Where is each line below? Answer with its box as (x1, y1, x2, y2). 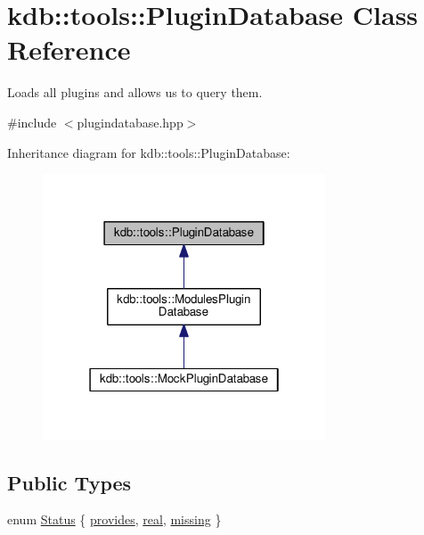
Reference (7, 31, 131, 68)
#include (7, 112, 57, 131)
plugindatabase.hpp (77, 112, 183, 131)
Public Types (7, 468, 132, 496)
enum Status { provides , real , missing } (7, 510, 222, 529)
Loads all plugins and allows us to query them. (7, 83, 263, 102)
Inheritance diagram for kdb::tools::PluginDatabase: (7, 143, 290, 161)
